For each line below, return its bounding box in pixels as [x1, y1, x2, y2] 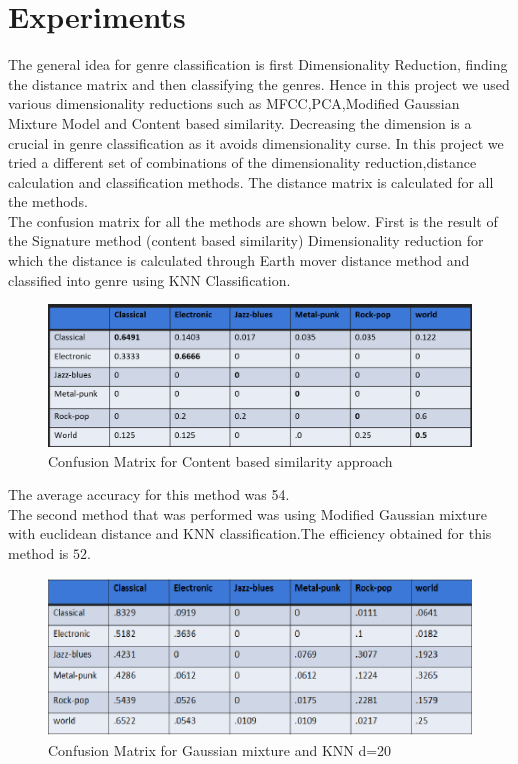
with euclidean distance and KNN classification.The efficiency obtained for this [8, 523, 492, 544]
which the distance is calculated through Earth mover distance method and [8, 250, 470, 271]
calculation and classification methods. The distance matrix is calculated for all [8, 171, 494, 192]
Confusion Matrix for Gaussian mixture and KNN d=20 [48, 739, 392, 760]
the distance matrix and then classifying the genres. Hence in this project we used [8, 73, 510, 94]
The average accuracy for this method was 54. [8, 484, 290, 505]
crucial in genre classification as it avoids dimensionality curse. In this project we [8, 132, 504, 153]
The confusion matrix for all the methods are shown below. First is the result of [8, 210, 498, 231]
